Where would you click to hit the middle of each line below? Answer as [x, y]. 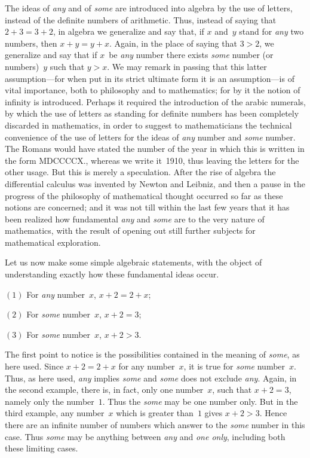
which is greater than [155, 413]
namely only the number [50, 401]
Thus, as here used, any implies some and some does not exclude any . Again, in [151, 378]
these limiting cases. [42, 448]
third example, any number [55, 413]
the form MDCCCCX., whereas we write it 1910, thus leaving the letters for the [152, 160]
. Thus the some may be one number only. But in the [200, 401]
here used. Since [34, 366]
